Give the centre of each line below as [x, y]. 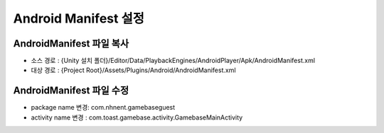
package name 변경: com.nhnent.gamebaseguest [103, 108]
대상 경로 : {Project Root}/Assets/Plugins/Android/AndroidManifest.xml [133, 70]
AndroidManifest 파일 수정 [71, 91]
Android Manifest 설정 [79, 18]
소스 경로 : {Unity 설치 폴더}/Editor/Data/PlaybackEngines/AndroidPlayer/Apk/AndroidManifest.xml [173, 61]
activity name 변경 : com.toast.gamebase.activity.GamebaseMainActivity [137, 117]
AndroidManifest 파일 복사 [71, 44]
